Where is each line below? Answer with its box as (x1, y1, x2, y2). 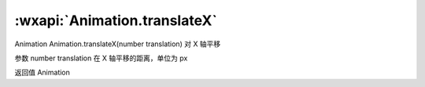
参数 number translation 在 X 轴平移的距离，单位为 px (14, 53, 188, 63)
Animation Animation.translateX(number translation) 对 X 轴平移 (14, 39, 221, 49)
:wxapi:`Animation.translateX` (14, 12, 218, 29)
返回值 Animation (14, 67, 71, 78)
